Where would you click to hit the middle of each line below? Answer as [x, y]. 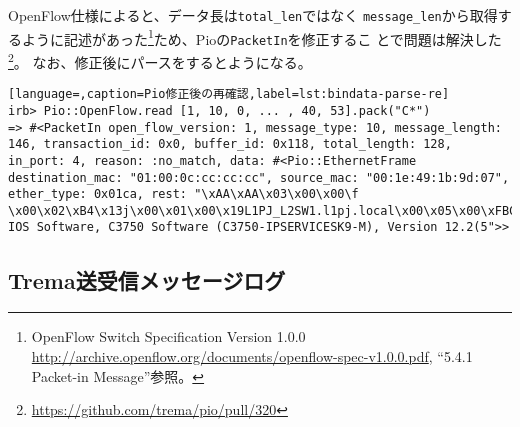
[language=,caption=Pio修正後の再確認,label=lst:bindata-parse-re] [229, 94]
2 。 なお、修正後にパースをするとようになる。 [160, 60]
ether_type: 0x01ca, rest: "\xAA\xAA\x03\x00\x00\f [183, 194]
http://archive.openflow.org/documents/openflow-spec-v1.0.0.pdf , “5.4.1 [252, 355]
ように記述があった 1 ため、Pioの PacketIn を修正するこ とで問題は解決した [261, 37]
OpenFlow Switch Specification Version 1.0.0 [168, 336]
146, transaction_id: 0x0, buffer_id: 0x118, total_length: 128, [230, 144]
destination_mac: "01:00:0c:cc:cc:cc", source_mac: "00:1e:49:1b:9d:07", [259, 177]
